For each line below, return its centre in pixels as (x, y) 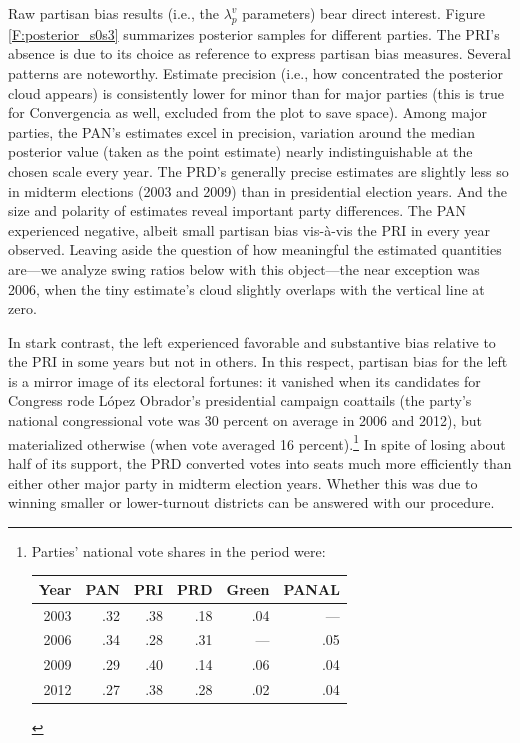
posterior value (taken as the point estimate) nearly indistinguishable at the (240, 151)
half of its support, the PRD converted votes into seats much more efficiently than (260, 462)
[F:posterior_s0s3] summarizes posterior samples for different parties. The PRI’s (254, 33)
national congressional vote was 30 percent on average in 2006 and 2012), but (245, 420)
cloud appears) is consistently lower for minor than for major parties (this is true (256, 92)
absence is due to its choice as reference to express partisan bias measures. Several (259, 53)
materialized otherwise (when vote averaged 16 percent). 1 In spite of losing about (257, 442)
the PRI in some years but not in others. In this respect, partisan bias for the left (258, 361)
